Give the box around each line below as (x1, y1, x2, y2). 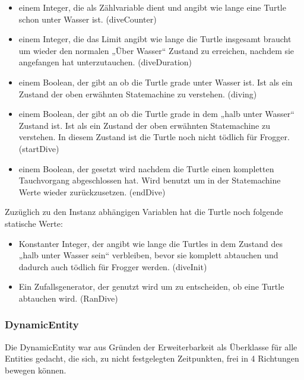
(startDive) (18, 142, 59, 154)
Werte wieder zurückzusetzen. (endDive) (18, 185, 166, 198)
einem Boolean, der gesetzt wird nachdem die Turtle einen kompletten (18, 162, 274, 175)
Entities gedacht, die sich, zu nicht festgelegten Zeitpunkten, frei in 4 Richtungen (5, 352, 299, 365)
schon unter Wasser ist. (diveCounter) (18, 12, 157, 25)
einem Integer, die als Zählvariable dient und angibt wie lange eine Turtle (18, 1, 286, 13)
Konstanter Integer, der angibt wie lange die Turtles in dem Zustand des (18, 237, 283, 249)
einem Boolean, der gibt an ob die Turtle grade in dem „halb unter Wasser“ (18, 107, 294, 120)
